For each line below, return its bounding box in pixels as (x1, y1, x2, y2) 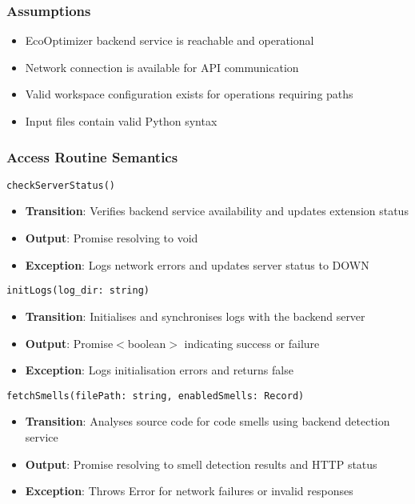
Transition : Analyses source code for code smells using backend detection (25, 413, 390, 430)
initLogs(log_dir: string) (6, 285, 150, 297)
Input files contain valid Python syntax (25, 113, 217, 129)
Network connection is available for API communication (25, 58, 299, 75)
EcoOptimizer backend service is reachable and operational (25, 32, 314, 49)
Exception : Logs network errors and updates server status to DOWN (25, 256, 369, 273)
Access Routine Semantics (6, 146, 178, 166)
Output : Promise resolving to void (25, 230, 198, 246)
